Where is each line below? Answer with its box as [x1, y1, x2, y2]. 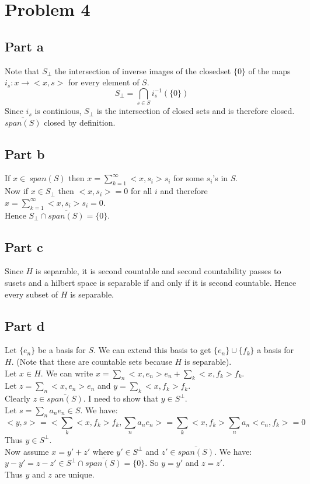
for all [131, 185, 152, 197]
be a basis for [37, 344, 86, 356]
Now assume [5, 445, 49, 457]
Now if [5, 185, 29, 197]
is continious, [34, 105, 82, 117]
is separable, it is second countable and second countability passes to [35, 265, 281, 277]
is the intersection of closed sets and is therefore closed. [96, 105, 295, 117]
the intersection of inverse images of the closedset [54, 64, 231, 77]
